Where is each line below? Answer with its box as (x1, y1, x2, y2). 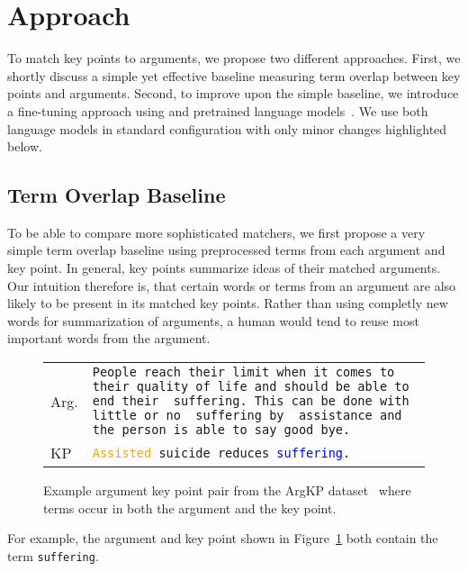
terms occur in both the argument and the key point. (43, 498, 337, 517)
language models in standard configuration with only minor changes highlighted (7, 119, 447, 138)
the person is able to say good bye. (92, 422, 351, 438)
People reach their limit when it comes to (92, 365, 395, 380)
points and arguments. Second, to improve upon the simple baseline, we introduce (7, 84, 459, 103)
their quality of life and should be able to (92, 379, 409, 394)
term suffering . (7, 546, 99, 565)
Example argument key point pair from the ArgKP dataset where (43, 481, 411, 500)
